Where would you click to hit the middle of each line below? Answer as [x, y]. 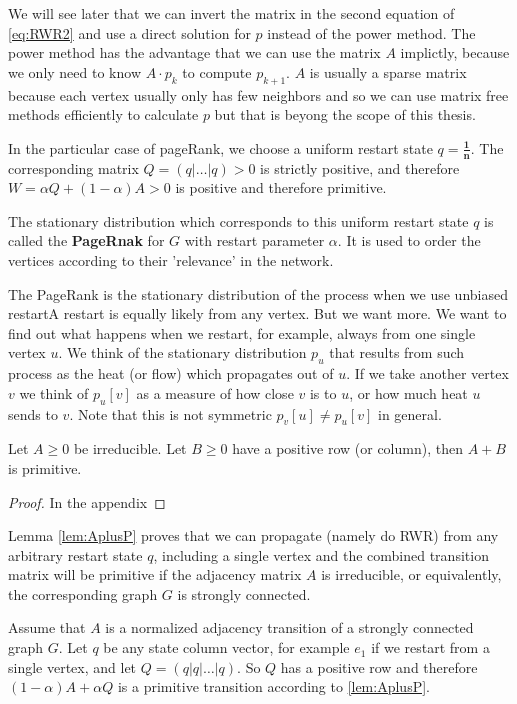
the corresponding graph [83, 593]
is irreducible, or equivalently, [411, 574]
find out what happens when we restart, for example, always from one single [242, 332]
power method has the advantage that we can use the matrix [194, 52]
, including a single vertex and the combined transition [321, 554]
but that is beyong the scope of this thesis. [345, 114]
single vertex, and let [72, 666]
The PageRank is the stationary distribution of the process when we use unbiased [258, 293]
